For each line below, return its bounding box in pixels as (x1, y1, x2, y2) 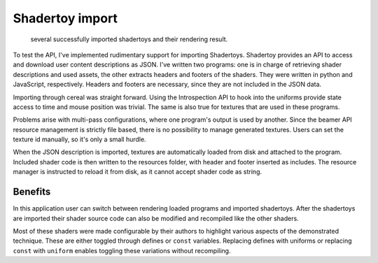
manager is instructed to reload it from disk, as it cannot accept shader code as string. (13, 168, 262, 176)
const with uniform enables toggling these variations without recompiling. (13, 246, 231, 255)
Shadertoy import (13, 10, 118, 26)
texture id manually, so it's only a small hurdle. (13, 135, 146, 143)
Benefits (13, 186, 51, 198)
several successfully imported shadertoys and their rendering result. (30, 35, 228, 43)
